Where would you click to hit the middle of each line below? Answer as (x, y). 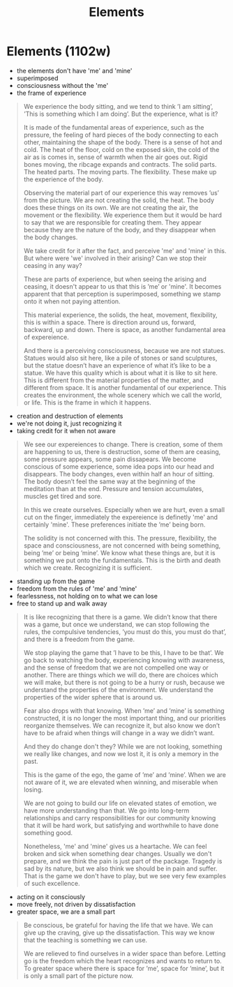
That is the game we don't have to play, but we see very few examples (125, 875)
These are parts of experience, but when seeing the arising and (115, 279)
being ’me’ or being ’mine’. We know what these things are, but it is (119, 552)
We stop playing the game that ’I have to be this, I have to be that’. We (123, 652)
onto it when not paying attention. (72, 301)
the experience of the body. (63, 179)
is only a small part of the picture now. (78, 975)
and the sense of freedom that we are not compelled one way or (116, 668)
